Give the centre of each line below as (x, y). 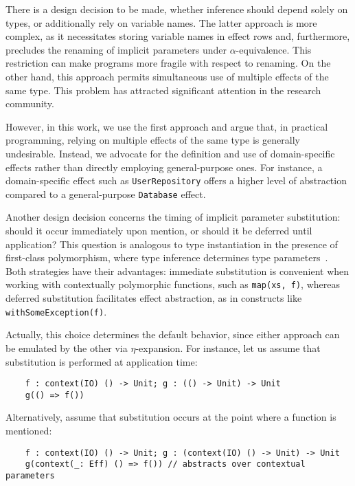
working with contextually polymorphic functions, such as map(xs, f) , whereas (173, 284)
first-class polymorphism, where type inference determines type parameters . (167, 257)
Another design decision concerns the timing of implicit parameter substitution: (173, 217)
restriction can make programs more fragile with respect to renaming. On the (168, 63)
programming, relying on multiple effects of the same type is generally (153, 140)
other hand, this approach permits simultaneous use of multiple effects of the (167, 76)
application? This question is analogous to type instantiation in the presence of (172, 244)
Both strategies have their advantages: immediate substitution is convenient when (177, 270)
